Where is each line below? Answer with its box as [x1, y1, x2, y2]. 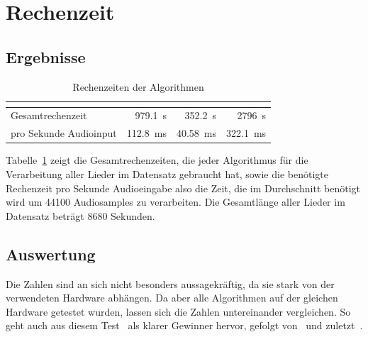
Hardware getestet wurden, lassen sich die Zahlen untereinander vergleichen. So [6, 304, 351, 319]
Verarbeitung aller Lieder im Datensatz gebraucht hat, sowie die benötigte [6, 166, 328, 181]
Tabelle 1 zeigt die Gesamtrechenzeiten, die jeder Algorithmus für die [6, 153, 308, 167]
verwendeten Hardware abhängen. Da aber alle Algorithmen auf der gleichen [6, 290, 338, 305]
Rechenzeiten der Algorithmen [72, 79, 204, 94]
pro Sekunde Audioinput [11, 126, 117, 140]
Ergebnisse [6, 45, 86, 67]
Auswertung [6, 243, 96, 265]
